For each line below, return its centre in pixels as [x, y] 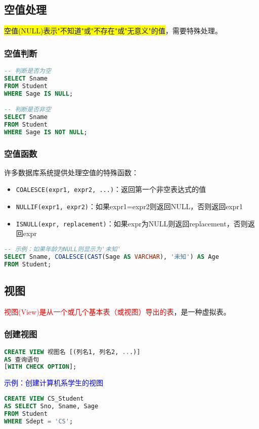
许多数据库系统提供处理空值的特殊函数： [71, 172]
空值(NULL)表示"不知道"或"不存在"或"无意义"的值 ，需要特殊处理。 [113, 31]
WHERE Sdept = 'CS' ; [39, 421]
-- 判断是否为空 [28, 71]
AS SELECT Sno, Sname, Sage [51, 406]
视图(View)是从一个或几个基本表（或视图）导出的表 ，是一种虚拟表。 [117, 311]
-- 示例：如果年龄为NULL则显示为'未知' [62, 249]
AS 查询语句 [22, 359]
